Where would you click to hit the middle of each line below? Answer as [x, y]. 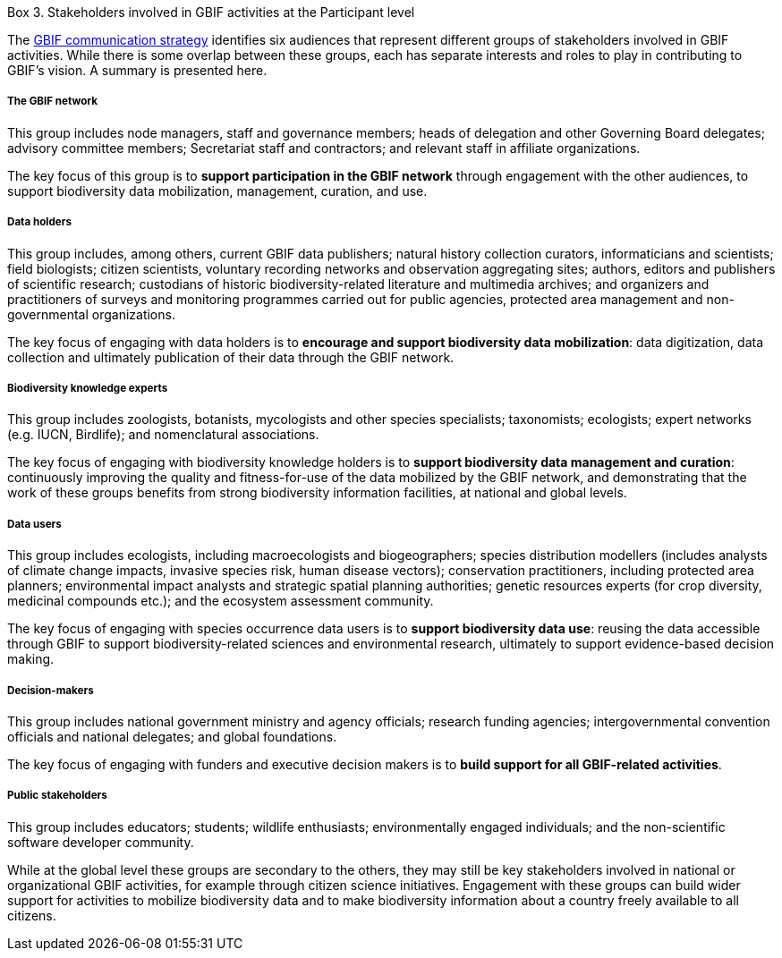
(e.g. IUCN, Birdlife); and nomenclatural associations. [163, 435]
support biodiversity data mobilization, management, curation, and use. [217, 191]
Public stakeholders [57, 796]
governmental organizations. [91, 314]
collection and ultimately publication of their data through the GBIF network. [231, 357]
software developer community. [101, 842]
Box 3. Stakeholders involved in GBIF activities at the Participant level [211, 12]
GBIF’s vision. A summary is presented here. [137, 70]
